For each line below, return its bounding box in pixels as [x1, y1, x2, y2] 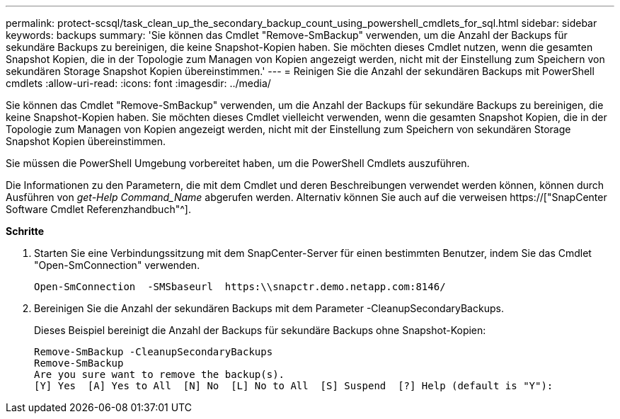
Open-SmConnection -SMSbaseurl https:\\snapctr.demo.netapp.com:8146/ [34, 281, 446, 292]
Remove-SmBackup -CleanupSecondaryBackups [34, 346, 273, 357]
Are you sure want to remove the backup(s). [34, 369, 285, 380]
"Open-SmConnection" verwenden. [34, 259, 200, 271]
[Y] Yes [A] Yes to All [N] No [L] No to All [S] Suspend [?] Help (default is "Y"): [34, 380, 553, 391]
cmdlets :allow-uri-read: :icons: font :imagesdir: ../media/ [6, 77, 271, 89]
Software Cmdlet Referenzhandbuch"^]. [6, 203, 191, 215]
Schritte [6, 225, 44, 237]
